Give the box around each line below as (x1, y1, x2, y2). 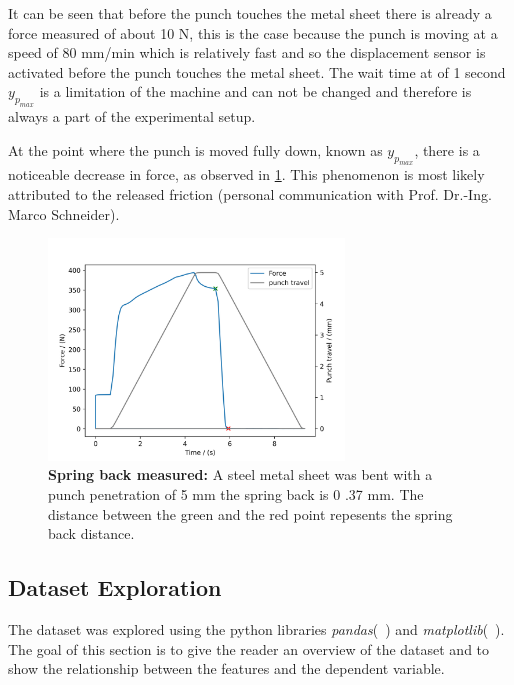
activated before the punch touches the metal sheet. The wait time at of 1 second (8, 61, 506, 82)
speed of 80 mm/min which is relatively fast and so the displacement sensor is (8, 42, 486, 63)
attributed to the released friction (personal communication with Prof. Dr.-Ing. (8, 184, 492, 205)
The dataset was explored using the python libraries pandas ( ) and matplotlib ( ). (8, 619, 505, 640)
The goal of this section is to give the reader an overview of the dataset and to (8, 638, 490, 659)
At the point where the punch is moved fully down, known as (8, 139, 383, 160)
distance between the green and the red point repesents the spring (48, 503, 453, 524)
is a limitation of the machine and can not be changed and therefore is (39, 81, 472, 102)
